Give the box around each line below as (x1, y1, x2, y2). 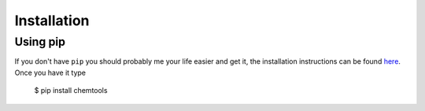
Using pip (14, 35, 66, 49)
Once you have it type (14, 68, 87, 77)
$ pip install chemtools (34, 86, 108, 95)
